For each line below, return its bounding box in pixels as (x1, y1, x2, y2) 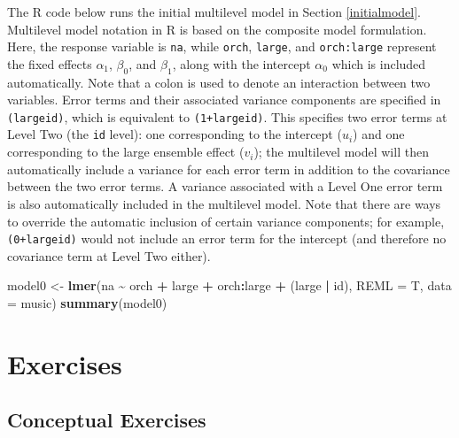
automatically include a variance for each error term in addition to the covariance (7, 159, 450, 178)
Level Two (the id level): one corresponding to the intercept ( (7, 125, 342, 143)
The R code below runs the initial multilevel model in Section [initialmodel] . (7, 3, 422, 20)
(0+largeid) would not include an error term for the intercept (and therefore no (7, 229, 447, 248)
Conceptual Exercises (7, 406, 206, 434)
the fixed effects (7, 54, 92, 73)
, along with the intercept (172, 54, 311, 73)
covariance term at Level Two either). (7, 246, 211, 265)
